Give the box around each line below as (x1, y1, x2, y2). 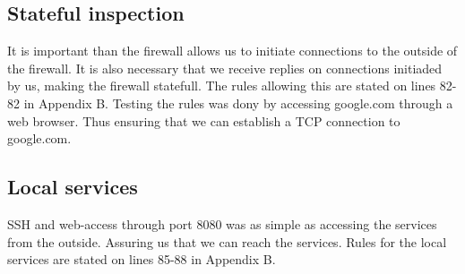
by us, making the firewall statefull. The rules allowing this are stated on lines (7, 76, 436, 95)
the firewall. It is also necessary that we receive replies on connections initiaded (7, 58, 443, 77)
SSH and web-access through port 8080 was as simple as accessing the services (7, 214, 437, 233)
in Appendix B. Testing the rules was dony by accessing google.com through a (23, 93, 453, 112)
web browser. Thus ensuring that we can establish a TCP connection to (7, 111, 400, 130)
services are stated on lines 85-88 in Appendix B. (7, 250, 276, 269)
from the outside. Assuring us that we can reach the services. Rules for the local (7, 232, 447, 251)
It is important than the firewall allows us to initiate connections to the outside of (7, 41, 458, 60)
